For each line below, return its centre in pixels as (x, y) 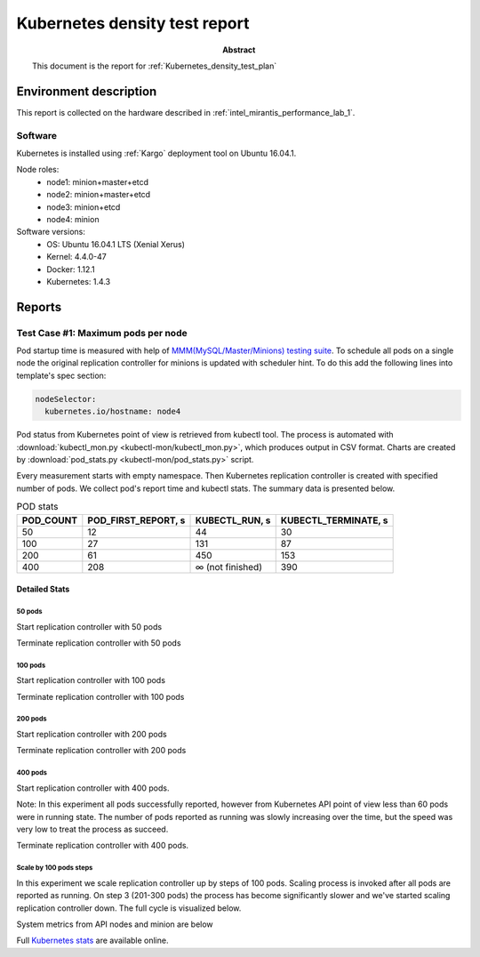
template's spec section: (61, 375)
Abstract (239, 50)
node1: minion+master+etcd (98, 181)
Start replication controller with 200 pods (92, 735)
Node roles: (38, 170)
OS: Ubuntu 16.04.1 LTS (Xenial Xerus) (116, 244)
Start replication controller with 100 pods (91, 680)
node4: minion (73, 219)
